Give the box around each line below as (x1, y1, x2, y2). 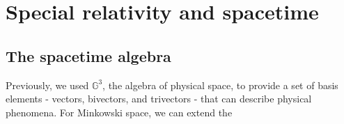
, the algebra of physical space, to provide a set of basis (102, 77, 338, 92)
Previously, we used (6, 77, 89, 92)
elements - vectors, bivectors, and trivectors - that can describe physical (6, 91, 312, 106)
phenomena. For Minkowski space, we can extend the (6, 104, 233, 119)
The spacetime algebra (6, 45, 171, 66)
